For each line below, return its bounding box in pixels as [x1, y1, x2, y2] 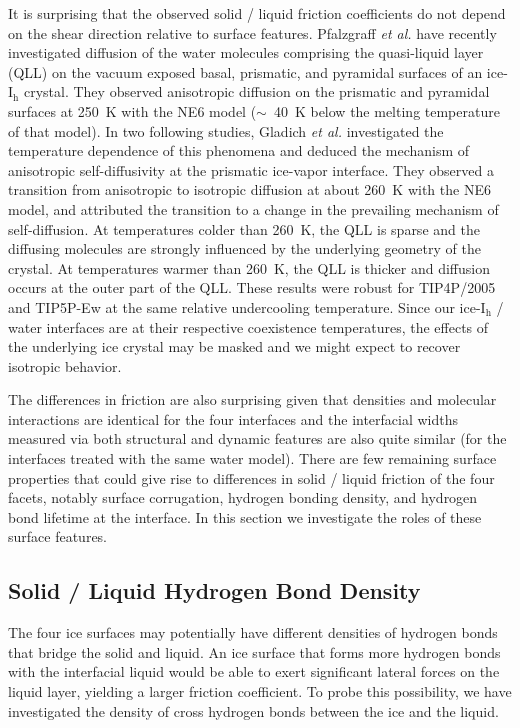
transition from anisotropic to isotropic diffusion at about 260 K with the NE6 [8, 179, 491, 200]
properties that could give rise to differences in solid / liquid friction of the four [8, 467, 495, 488]
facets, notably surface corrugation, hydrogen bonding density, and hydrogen [8, 487, 478, 508]
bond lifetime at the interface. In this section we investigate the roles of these [8, 506, 482, 527]
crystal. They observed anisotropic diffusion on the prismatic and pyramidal [23, 81, 490, 102]
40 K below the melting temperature [273, 100, 500, 121]
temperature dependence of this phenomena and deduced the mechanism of [8, 140, 470, 161]
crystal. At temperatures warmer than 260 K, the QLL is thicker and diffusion [8, 257, 490, 278]
